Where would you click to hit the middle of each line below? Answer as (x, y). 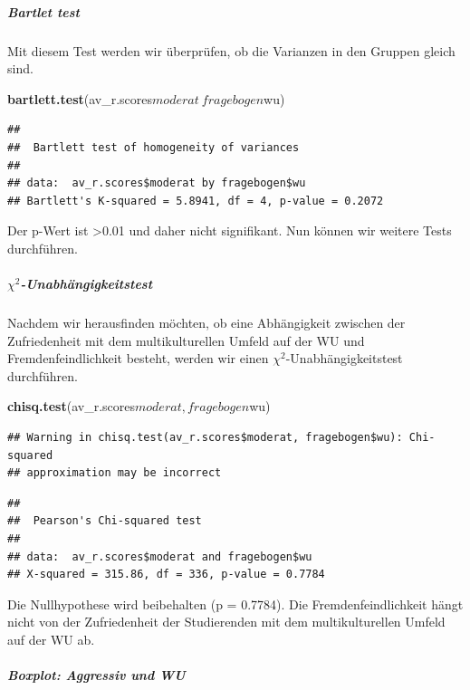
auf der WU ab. (51, 639)
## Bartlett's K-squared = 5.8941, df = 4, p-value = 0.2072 (196, 201)
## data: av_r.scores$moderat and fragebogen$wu (160, 556)
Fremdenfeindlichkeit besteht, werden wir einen (138, 358)
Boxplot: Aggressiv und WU (96, 675)
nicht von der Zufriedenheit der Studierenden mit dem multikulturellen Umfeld (226, 622)
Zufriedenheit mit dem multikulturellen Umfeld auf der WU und (186, 340)
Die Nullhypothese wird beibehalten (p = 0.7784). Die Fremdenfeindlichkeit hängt (235, 604)
